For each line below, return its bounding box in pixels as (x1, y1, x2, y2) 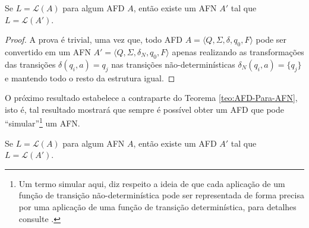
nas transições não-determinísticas (111, 58, 235, 70)
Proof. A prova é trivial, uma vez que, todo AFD (5, 33, 183, 46)
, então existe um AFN (133, 2, 217, 14)
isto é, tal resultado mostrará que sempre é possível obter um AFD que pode (5, 103, 285, 115)
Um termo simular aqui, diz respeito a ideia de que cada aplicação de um (18, 177, 285, 189)
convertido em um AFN (5, 45, 91, 58)
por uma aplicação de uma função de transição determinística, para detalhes (18, 200, 297, 213)
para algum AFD (62, 2, 125, 14)
